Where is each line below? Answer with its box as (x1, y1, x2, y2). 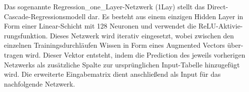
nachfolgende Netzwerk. (4, 78, 75, 89)
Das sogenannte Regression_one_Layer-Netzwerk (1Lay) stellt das (4, 1, 205, 11)
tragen (4, 49, 23, 60)
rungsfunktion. (4, 30, 48, 40)
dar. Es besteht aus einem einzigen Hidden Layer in (88, 11, 244, 21)
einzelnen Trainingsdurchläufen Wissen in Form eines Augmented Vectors (4, 40, 225, 50)
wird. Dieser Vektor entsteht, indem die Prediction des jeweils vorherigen (25, 49, 246, 60)
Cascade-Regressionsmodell (4, 11, 86, 21)
